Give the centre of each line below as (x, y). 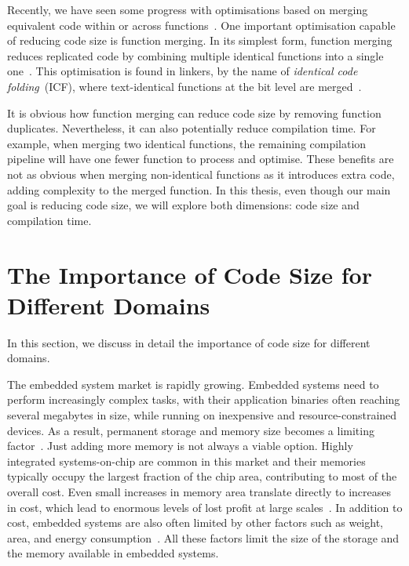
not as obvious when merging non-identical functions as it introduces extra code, (201, 174)
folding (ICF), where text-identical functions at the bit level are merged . (184, 86)
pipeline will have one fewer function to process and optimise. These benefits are (201, 159)
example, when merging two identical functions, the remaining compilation (187, 143)
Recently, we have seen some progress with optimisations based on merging (188, 9)
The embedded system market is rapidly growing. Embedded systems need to (193, 384)
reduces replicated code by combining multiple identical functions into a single (195, 55)
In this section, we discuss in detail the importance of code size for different (189, 342)
